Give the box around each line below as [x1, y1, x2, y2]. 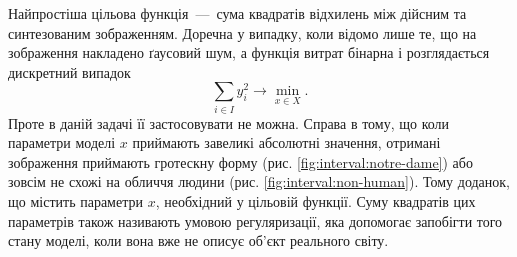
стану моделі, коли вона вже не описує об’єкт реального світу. [8, 230, 389, 251]
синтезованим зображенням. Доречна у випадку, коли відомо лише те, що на [8, 22, 477, 43]
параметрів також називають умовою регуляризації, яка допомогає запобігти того [8, 210, 503, 231]
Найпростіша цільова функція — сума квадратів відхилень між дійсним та [8, 3, 467, 23]
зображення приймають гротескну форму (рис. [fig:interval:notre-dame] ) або [8, 151, 473, 172]
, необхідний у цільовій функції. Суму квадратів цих [155, 191, 476, 212]
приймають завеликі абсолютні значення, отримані [132, 132, 441, 153]
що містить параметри [8, 191, 143, 212]
